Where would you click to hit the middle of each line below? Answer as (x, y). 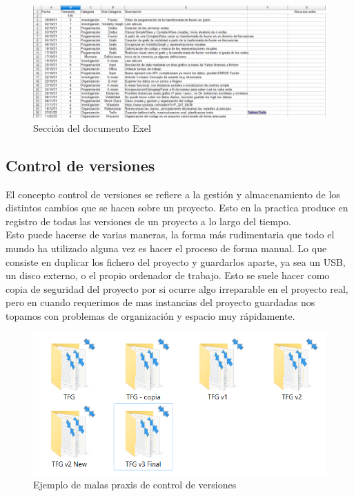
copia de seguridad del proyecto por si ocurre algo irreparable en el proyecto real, (177, 288)
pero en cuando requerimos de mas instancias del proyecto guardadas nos (160, 302)
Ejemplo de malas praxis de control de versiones (135, 485)
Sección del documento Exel (92, 127)
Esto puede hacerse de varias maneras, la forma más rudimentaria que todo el (170, 235)
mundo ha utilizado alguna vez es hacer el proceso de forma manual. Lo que (166, 248)
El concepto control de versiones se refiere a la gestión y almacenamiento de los (173, 194)
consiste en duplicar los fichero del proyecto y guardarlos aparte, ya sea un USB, (176, 261)
